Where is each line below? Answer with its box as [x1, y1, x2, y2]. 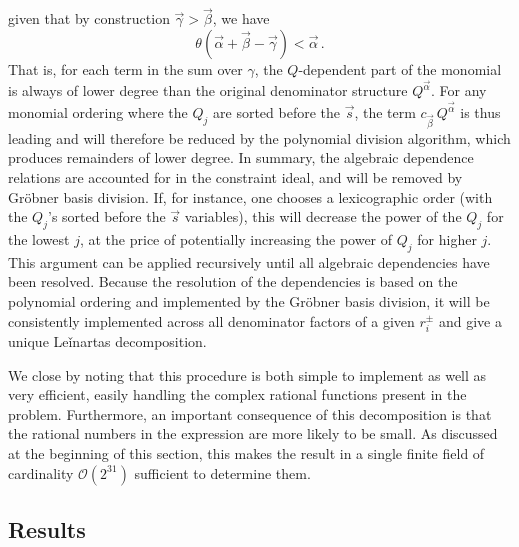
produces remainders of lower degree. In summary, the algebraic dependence [8, 147, 474, 168]
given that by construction [8, 8, 170, 29]
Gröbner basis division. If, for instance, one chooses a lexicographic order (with [8, 186, 493, 207]
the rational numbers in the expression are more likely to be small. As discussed [8, 423, 498, 444]
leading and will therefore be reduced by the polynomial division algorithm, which [8, 127, 511, 148]
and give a [438, 310, 502, 331]
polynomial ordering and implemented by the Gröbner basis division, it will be [8, 291, 490, 312]
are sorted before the [213, 102, 340, 123]
